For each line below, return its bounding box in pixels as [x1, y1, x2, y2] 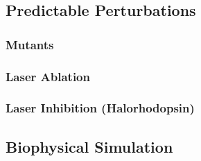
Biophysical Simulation [6, 135, 173, 157]
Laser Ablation [6, 67, 90, 85]
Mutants [6, 35, 54, 53]
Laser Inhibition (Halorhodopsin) [6, 99, 195, 117]
